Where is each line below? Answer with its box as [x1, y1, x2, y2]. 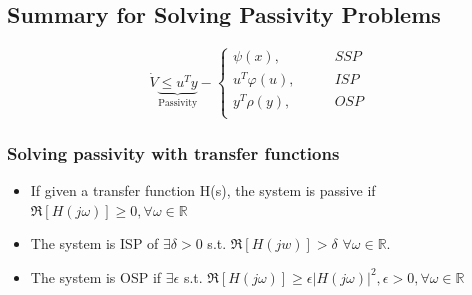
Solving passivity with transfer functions [7, 140, 340, 165]
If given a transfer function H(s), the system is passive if [30, 180, 376, 201]
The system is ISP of [30, 233, 159, 254]
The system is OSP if [30, 266, 162, 287]
